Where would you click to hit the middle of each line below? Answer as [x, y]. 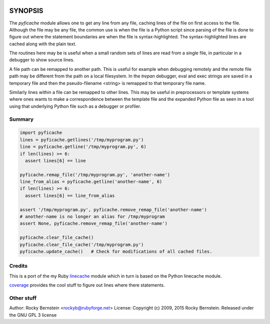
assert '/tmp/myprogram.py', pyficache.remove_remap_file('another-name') [113, 209]
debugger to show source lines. [42, 60]
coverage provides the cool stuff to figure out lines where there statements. [87, 285]
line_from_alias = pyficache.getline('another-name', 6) [91, 182]
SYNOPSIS [26, 11]
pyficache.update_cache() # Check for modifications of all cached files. [116, 251]
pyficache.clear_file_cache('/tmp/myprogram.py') [82, 244]
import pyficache [41, 133]
